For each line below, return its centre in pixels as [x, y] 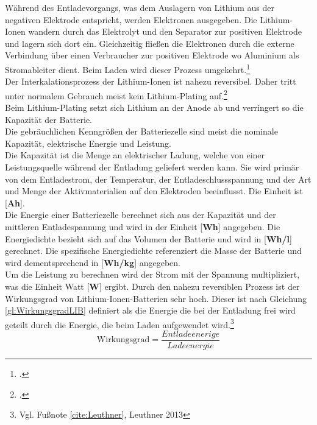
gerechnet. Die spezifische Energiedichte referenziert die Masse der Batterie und [153, 251]
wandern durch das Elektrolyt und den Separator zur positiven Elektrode [165, 31]
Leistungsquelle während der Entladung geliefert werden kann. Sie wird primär [152, 167]
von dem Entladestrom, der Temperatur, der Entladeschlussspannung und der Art [158, 179]
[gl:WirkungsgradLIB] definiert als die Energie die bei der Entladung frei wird [150, 310]
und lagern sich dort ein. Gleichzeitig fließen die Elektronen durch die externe [150, 43]
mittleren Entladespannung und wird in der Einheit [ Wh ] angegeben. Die [143, 227]
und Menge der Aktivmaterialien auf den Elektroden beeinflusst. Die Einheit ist [154, 191]
